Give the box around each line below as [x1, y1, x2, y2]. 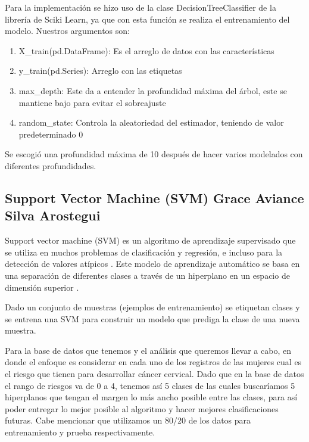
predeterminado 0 [18, 127, 83, 140]
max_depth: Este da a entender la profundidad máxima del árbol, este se [18, 84, 287, 97]
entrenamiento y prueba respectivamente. [5, 426, 155, 438]
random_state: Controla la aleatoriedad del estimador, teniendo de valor [18, 116, 284, 129]
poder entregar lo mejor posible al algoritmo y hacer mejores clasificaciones [5, 402, 279, 415]
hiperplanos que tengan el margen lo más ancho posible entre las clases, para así [5, 391, 298, 403]
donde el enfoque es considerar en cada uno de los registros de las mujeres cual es [5, 356, 302, 368]
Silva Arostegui [5, 206, 101, 225]
